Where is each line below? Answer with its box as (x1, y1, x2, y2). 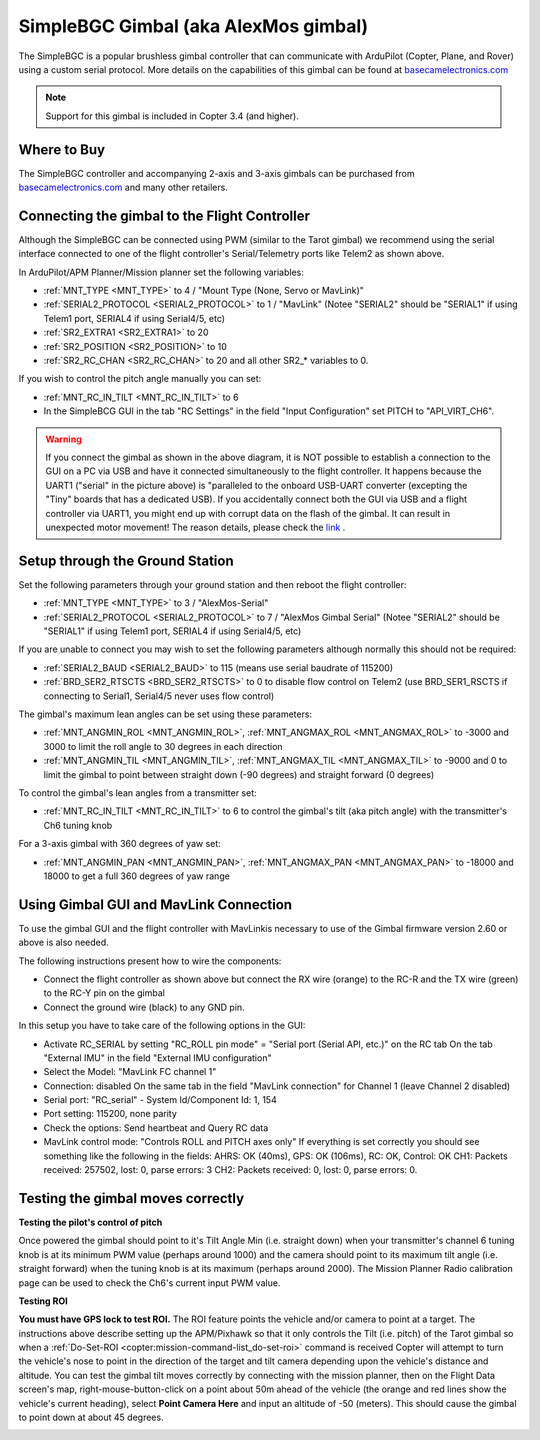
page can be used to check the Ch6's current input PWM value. (18, 1276, 281, 1289)
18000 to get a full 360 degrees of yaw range (43, 870, 230, 882)
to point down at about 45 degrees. (18, 1411, 164, 1424)
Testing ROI (18, 1295, 69, 1307)
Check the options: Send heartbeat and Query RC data (43, 1121, 269, 1134)
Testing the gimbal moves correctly (18, 1190, 245, 1207)
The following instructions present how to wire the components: (18, 955, 282, 967)
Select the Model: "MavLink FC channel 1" (43, 1066, 217, 1078)
